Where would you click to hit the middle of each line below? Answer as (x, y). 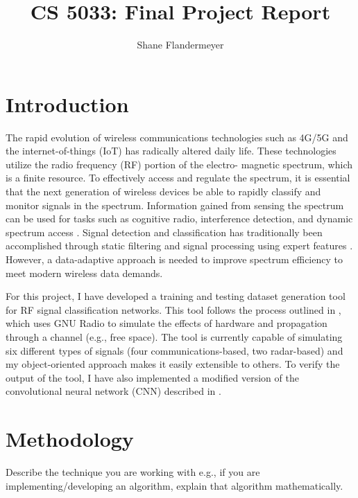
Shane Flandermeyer (180, 45)
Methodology (70, 439)
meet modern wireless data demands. (84, 273)
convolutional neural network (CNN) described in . (113, 391)
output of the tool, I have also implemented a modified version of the (152, 377)
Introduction (67, 104)
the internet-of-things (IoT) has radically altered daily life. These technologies (171, 151)
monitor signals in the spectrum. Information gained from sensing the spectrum (175, 205)
